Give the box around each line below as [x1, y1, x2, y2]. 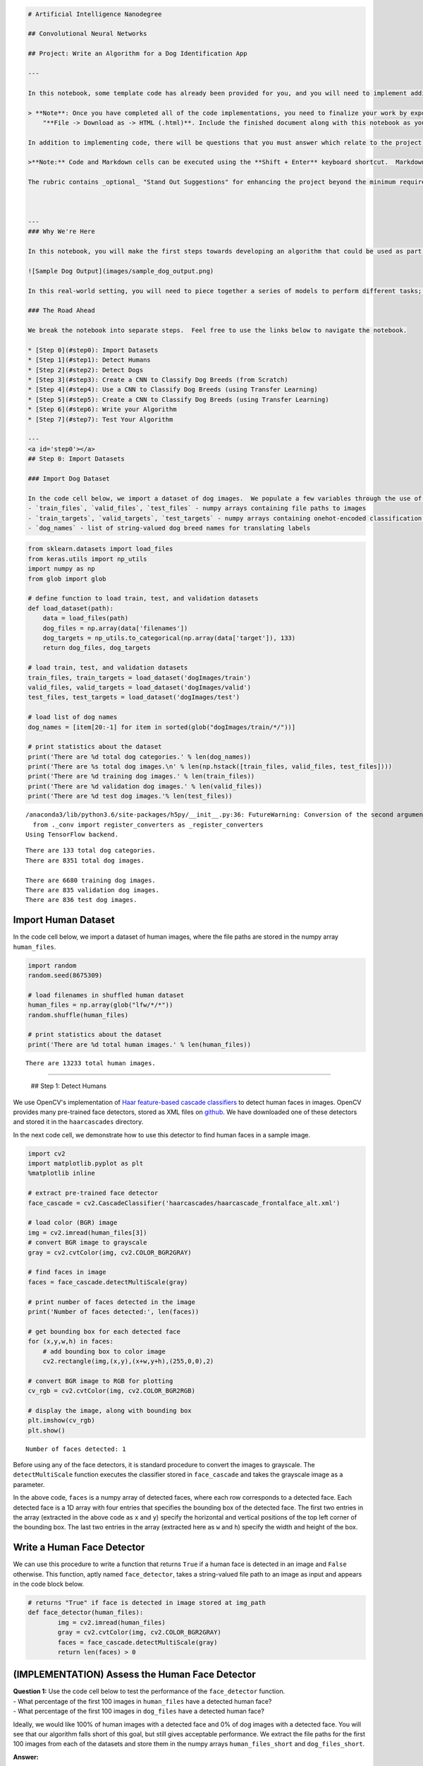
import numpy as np [27, 565, 95, 573]
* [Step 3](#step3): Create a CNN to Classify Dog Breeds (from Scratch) [27, 376, 288, 384]
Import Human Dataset [13, 914, 116, 926]
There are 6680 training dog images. [25, 876, 157, 884]
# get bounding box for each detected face [27, 1327, 181, 1335]
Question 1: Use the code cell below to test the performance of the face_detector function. [13, 1687, 286, 1695]
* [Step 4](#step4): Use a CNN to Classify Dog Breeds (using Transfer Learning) [27, 386, 319, 393]
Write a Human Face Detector [13, 1541, 145, 1553]
